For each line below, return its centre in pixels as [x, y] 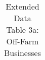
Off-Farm [22, 41]
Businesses [22, 53]
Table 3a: [22, 29]
